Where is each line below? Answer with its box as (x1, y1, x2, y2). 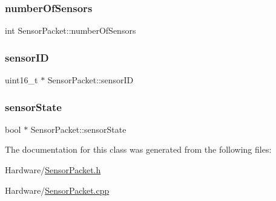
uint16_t (5, 74, 38, 86)
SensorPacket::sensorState (30, 123, 126, 135)
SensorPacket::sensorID (47, 74, 134, 86)
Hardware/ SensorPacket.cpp (5, 183, 110, 196)
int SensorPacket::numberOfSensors (5, 24, 136, 37)
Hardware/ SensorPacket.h (5, 164, 101, 176)
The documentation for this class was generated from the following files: (5, 143, 272, 156)
